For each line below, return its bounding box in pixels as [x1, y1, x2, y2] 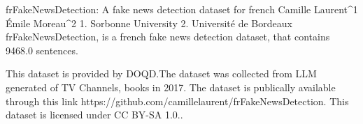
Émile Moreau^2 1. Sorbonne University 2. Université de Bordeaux [6, 15, 292, 30]
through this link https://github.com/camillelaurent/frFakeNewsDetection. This [6, 93, 349, 108]
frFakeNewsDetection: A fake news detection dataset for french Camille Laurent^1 [6, 2, 358, 16]
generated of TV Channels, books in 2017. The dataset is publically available [6, 79, 336, 94]
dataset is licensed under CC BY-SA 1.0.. [6, 107, 183, 122]
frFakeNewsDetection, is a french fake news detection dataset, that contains [6, 29, 330, 44]
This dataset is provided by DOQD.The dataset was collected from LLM [6, 66, 317, 81]
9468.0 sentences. [6, 42, 78, 57]
